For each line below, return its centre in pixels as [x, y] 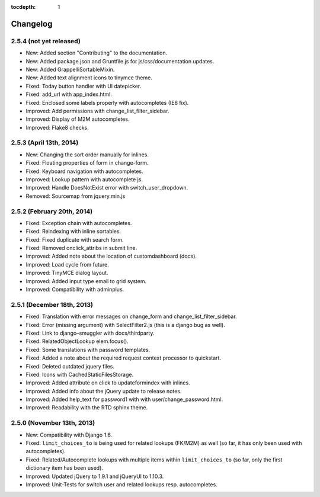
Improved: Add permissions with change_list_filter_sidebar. [97, 111]
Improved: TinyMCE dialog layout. [67, 273]
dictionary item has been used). [65, 468]
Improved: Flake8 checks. [57, 127]
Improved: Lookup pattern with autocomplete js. [84, 179]
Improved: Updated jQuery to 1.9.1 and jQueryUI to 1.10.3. [95, 476]
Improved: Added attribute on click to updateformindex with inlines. [108, 383]
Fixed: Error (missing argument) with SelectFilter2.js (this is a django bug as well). [125, 325]
